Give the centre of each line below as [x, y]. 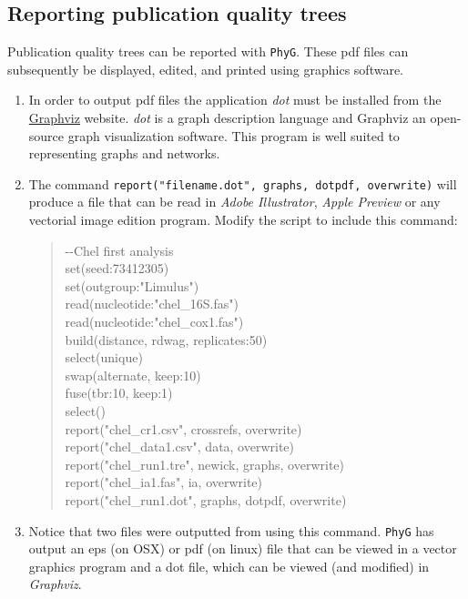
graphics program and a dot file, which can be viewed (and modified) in [229, 566]
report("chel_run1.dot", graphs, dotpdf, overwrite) [206, 499]
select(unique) [104, 357]
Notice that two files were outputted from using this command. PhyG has [231, 530]
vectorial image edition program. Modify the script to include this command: [243, 220]
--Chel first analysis [119, 250]
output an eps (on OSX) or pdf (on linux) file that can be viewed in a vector [243, 548]
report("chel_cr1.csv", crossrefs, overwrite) [183, 428]
